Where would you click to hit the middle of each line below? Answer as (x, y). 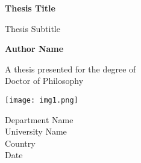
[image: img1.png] (42, 100)
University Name (36, 131)
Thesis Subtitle (33, 28)
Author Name (34, 49)
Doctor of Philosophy (44, 81)
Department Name (39, 119)
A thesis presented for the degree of (70, 69)
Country (20, 143)
